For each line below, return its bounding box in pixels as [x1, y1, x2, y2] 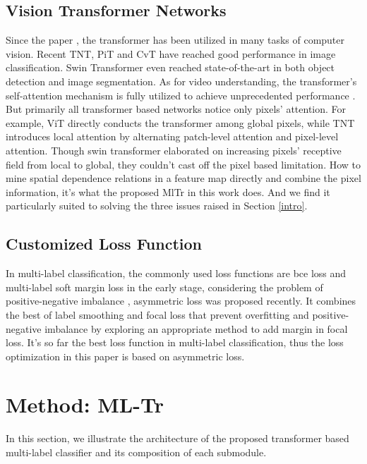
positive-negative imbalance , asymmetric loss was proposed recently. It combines [6, 293, 356, 308]
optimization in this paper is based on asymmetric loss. [6, 348, 245, 363]
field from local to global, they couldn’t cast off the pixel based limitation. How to [6, 157, 361, 171]
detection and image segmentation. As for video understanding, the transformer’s [6, 73, 357, 88]
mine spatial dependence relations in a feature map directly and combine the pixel [6, 171, 361, 185]
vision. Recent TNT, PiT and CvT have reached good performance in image [6, 46, 336, 61]
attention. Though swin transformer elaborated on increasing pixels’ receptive [6, 142, 342, 157]
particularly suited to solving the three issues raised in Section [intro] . [6, 198, 308, 213]
